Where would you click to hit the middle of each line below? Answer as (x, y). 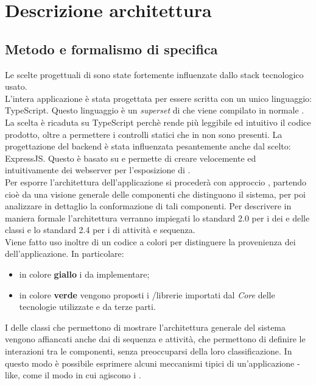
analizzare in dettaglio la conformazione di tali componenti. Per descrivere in (148, 206)
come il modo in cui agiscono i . (82, 375)
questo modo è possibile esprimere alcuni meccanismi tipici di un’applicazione (150, 363)
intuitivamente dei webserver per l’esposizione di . (98, 170)
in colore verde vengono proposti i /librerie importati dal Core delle (147, 294)
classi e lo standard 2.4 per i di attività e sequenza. (100, 230)
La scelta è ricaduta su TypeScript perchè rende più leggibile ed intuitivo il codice (158, 122)
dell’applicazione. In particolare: (65, 254)
